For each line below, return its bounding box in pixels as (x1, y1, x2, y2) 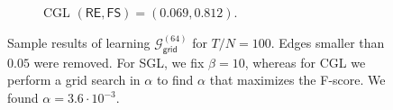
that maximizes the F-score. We (209, 70, 386, 89)
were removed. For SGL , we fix (33, 52, 205, 71)
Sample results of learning (7, 33, 151, 52)
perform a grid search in (7, 70, 141, 89)
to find (156, 70, 194, 89)
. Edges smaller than (270, 33, 385, 52)
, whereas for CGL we (244, 52, 366, 71)
